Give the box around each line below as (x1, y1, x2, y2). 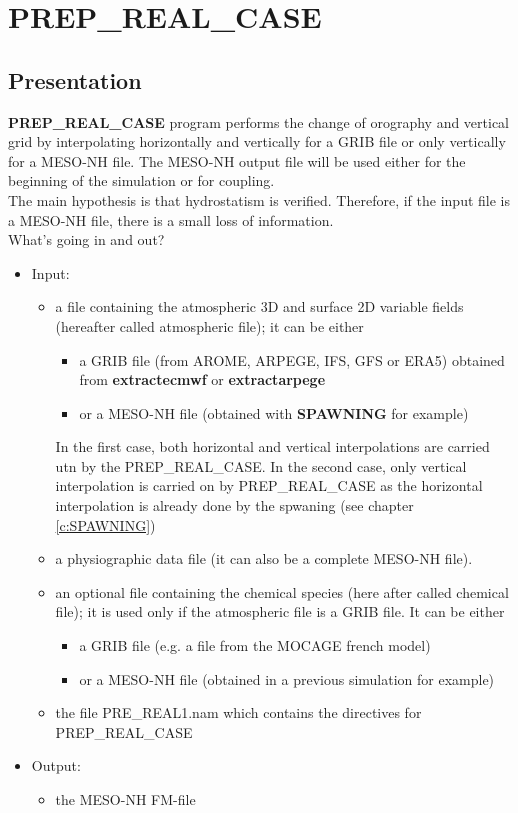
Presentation (8, 64, 142, 95)
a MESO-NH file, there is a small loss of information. (8, 209, 334, 230)
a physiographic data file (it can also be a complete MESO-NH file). (55, 548, 473, 569)
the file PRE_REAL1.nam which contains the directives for (55, 702, 422, 723)
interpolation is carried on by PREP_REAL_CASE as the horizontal (55, 475, 483, 496)
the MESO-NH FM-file (55, 789, 196, 810)
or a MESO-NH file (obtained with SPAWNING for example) (79, 402, 469, 423)
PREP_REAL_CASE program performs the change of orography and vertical (8, 111, 510, 132)
